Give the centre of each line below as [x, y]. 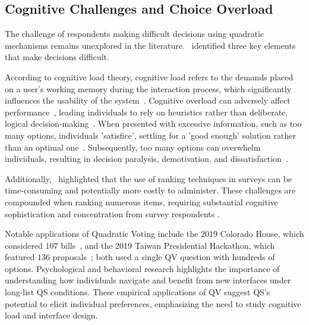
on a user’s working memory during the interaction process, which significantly [148, 88]
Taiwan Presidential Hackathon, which [205, 245]
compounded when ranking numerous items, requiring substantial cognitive [141, 201]
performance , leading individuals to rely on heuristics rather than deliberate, [146, 112]
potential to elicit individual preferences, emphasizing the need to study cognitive [153, 303]
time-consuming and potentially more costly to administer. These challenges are [150, 190]
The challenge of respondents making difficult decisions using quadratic [135, 34]
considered [24, 245]
